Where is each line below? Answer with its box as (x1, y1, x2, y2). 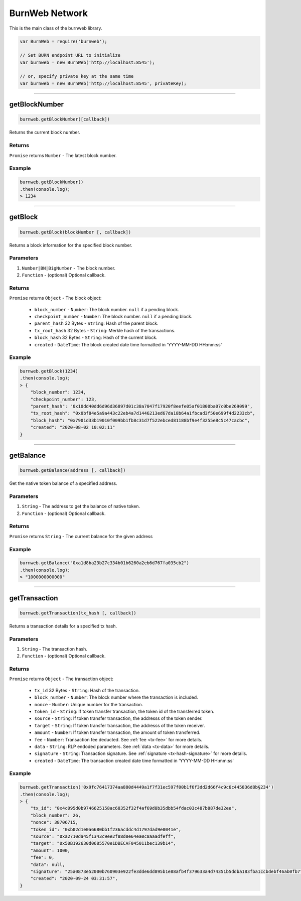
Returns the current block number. (9, 130, 80, 136)
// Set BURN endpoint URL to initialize (20, 53, 120, 58)
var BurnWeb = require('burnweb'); (20, 38, 107, 44)
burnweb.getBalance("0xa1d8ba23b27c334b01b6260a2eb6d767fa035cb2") (20, 560, 190, 566)
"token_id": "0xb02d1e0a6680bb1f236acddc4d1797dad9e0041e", (30, 826, 182, 832)
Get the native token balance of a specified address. (9, 480, 117, 486)
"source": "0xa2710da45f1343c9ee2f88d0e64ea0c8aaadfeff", (30, 833, 176, 839)
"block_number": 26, (30, 812, 81, 818)
